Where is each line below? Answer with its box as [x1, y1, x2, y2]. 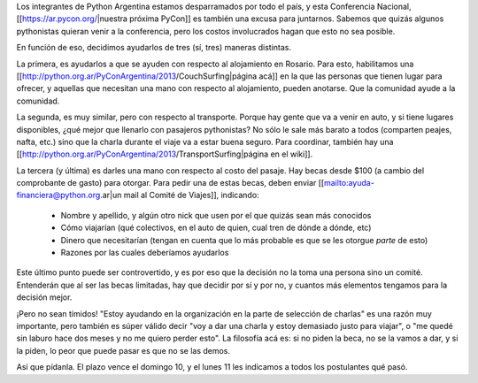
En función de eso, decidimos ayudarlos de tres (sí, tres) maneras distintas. [16, 42, 292, 53]
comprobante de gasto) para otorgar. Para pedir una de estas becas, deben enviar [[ [16, 178, 325, 188]
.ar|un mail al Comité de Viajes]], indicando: [100, 190, 260, 201]
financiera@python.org [16, 190, 101, 201]
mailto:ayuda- [323, 178, 375, 188]
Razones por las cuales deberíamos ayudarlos [60, 248, 229, 258]
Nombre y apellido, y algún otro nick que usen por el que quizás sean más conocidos [60, 210, 372, 220]
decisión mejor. [16, 292, 73, 303]
